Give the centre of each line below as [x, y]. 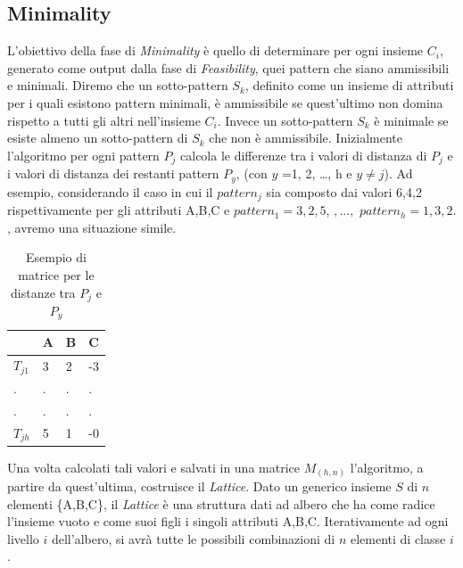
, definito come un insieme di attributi [349, 85]
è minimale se [411, 120]
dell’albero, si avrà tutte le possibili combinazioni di [193, 538]
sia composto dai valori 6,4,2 [344, 191]
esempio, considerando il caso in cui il [110, 191]
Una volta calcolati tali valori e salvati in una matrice [153, 467]
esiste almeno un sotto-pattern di [98, 138]
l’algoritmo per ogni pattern [83, 155]
